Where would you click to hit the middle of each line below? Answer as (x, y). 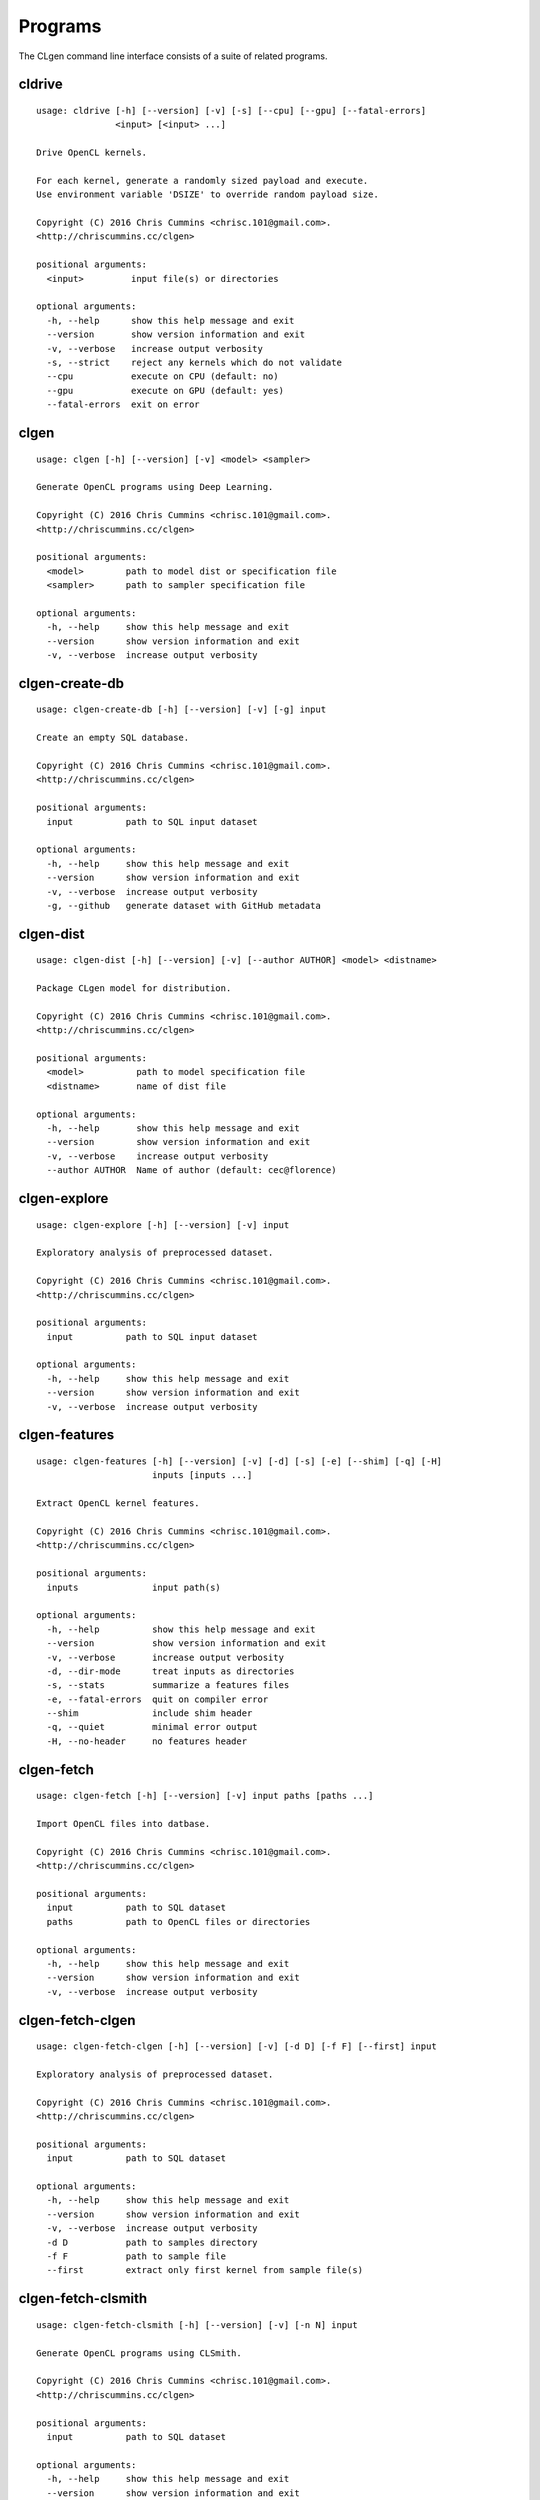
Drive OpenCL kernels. (92, 153)
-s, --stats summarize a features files (168, 1685)
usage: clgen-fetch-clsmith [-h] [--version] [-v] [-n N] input (197, 2324)
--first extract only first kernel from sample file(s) (205, 2270)
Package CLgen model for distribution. (134, 988)
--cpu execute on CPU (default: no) (162, 376)
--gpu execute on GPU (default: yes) (165, 390)
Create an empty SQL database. (113, 738)
